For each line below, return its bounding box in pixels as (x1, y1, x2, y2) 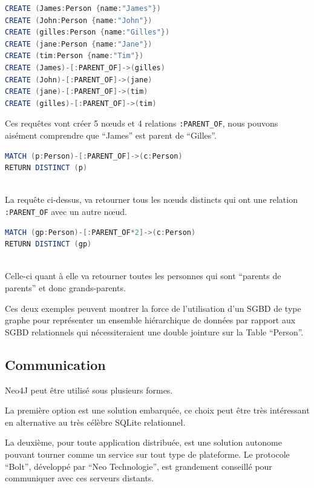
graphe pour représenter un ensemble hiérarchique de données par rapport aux (5, 314, 296, 326)
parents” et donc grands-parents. (5, 282, 126, 294)
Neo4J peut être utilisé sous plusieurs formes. (5, 383, 173, 396)
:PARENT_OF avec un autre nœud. (5, 205, 127, 217)
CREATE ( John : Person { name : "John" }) (5, 16, 152, 25)
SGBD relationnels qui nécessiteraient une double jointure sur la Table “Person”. (5, 325, 304, 338)
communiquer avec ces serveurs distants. (5, 472, 154, 484)
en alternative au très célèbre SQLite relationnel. (5, 415, 186, 428)
